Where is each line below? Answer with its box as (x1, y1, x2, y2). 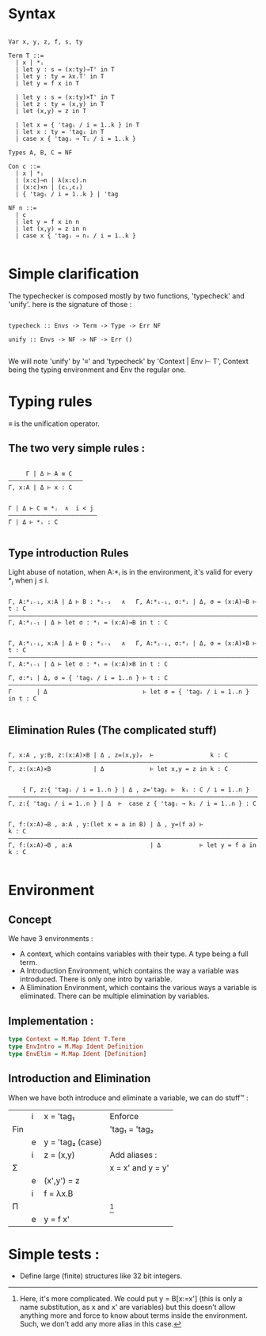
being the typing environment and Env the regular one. (8, 365, 187, 374)
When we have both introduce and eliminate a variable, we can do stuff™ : (8, 1093, 249, 1103)
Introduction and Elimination (8, 1072, 151, 1085)
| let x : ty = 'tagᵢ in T (15, 127, 104, 135)
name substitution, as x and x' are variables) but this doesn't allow (19, 1303, 236, 1312)
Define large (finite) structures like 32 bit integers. (19, 1271, 183, 1281)
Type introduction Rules (8, 547, 129, 560)
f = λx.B (44, 1188, 74, 1199)
